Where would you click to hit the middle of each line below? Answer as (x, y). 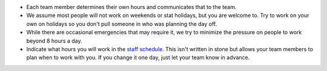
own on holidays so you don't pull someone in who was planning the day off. (122, 23)
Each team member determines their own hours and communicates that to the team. (131, 7)
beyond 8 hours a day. (54, 41)
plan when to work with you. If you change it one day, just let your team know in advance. (138, 58)
